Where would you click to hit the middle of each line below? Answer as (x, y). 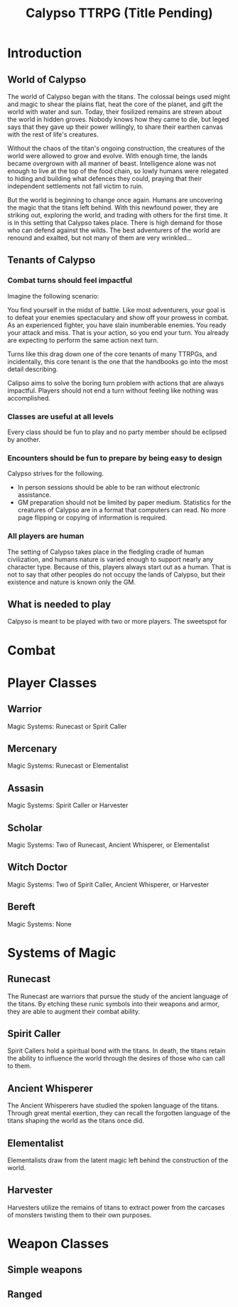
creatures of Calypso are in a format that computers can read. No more (121, 510)
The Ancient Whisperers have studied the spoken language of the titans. (113, 1105)
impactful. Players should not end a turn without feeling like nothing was (113, 391)
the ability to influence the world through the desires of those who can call (116, 1058)
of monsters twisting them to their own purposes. (80, 1215)
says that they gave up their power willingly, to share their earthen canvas (115, 127)
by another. (24, 439)
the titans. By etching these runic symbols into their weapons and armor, (114, 1003)
